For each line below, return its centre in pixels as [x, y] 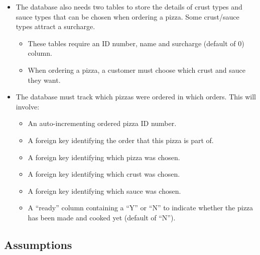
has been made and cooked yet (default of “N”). [102, 217]
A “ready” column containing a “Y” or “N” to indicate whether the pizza [141, 208]
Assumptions [38, 244]
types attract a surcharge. [55, 26]
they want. [44, 80]
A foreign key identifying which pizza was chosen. [104, 157]
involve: [28, 106]
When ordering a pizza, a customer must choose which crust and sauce [137, 70]
